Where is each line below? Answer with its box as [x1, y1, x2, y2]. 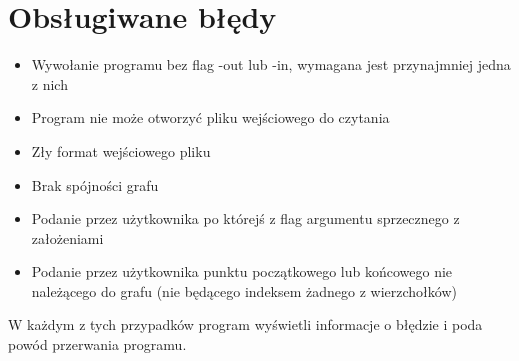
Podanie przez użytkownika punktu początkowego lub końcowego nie [31, 261, 453, 282]
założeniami [31, 227, 104, 248]
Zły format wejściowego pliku [31, 140, 211, 161]
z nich [31, 73, 68, 94]
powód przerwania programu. [8, 334, 187, 355]
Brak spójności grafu [31, 174, 159, 195]
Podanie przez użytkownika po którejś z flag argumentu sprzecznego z [31, 208, 460, 229]
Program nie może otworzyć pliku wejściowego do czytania [31, 107, 390, 128]
